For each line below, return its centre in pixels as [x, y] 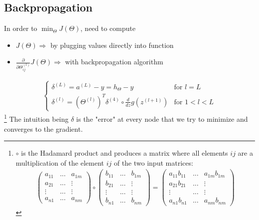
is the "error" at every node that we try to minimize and [162, 118]
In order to [21, 28]
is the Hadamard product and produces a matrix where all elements [125, 153]
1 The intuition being [36, 118]
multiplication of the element [60, 162]
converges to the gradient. [44, 128]
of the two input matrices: [153, 162]
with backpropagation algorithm [114, 62]
